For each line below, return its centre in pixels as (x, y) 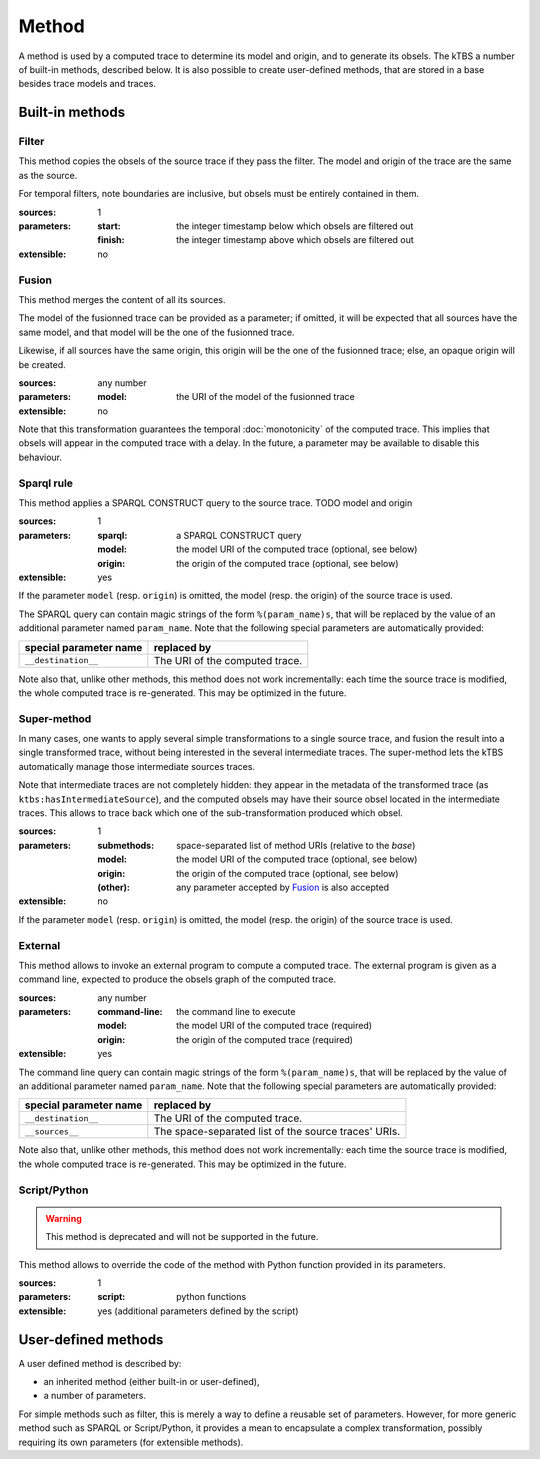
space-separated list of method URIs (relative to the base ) (296, 845)
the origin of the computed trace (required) (265, 1039)
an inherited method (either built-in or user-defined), (151, 1381)
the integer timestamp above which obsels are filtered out (295, 240)
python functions (211, 1297)
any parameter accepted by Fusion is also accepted (283, 887)
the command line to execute (236, 1012)
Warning (63, 1218)
